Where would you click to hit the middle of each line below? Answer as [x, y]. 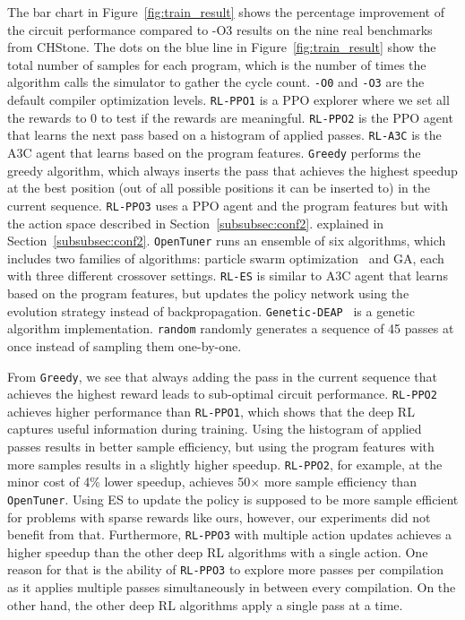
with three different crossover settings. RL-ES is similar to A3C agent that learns [228, 276]
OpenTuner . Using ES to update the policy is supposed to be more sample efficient [233, 499]
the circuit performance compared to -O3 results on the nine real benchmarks [220, 29]
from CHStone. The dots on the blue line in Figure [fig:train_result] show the [222, 47]
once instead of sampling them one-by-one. [125, 345]
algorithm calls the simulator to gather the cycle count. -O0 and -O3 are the [216, 82]
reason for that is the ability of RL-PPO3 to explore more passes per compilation [226, 569]
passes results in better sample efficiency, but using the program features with [221, 447]
